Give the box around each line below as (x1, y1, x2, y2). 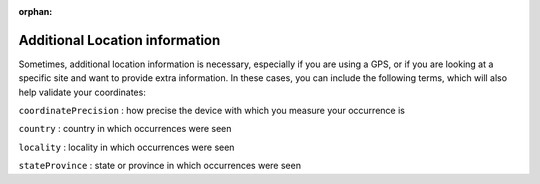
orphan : (18, 6, 53, 17)
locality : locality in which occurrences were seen (18, 141, 235, 153)
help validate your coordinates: (18, 86, 147, 98)
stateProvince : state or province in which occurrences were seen (18, 160, 302, 172)
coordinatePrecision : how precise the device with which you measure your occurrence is (18, 105, 405, 117)
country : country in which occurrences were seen (18, 123, 232, 135)
